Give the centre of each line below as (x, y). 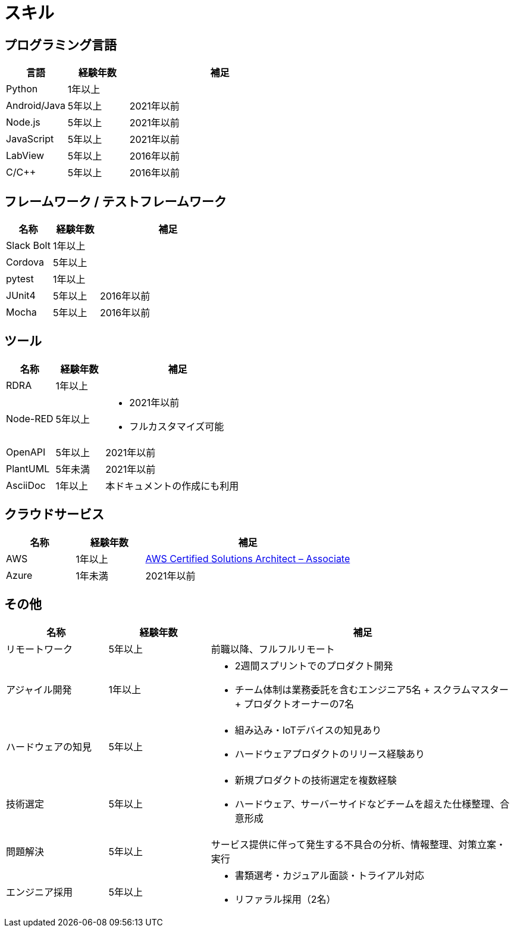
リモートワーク (40, 649)
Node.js (23, 122)
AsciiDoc (26, 485)
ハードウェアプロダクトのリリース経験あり (330, 754)
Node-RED (30, 418)
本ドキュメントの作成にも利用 (172, 486)
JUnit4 (21, 296)
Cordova (25, 262)
